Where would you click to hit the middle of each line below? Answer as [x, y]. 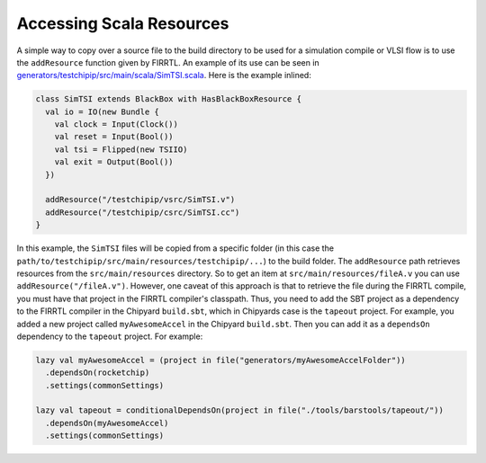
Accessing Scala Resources [123, 23]
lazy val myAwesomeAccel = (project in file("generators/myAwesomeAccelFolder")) [221, 360]
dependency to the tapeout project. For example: [110, 336]
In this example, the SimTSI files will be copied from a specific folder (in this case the [175, 248]
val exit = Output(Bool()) [114, 162]
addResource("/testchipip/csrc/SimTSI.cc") [143, 212]
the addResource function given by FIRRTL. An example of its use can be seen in [168, 62]
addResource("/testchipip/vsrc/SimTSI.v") [140, 200]
